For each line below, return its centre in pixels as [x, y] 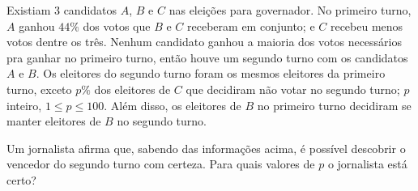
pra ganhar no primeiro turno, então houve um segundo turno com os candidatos [207, 57]
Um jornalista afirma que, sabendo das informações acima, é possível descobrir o [206, 148]
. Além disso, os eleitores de [173, 105]
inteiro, [24, 105]
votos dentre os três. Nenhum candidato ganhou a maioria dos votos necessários [205, 42]
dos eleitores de [132, 89]
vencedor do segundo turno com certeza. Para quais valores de [161, 164]
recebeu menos [367, 25]
